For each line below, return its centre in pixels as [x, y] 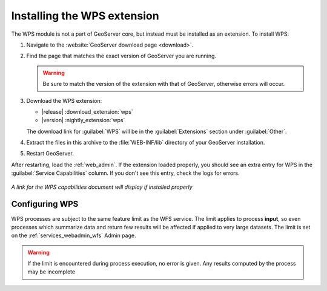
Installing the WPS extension [85, 16]
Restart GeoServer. [50, 154]
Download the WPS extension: [64, 100]
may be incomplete [51, 272]
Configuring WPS [45, 204]
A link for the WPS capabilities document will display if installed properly [102, 187]
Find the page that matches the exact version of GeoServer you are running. [121, 56]
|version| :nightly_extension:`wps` [83, 120]
